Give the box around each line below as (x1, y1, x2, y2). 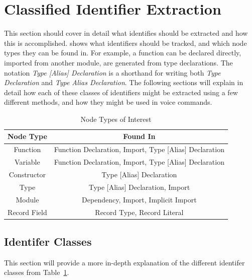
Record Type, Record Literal (95, 206, 184, 217)
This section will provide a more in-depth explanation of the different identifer (4, 257, 245, 267)
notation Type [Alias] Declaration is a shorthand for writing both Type (4, 67, 221, 78)
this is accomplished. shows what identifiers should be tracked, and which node (4, 37, 247, 48)
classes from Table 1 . (4, 267, 69, 277)
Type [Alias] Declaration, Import (88, 181, 190, 192)
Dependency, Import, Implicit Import (82, 194, 197, 204)
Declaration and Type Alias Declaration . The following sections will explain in (4, 77, 243, 88)
